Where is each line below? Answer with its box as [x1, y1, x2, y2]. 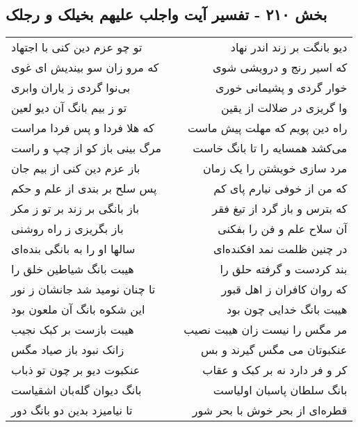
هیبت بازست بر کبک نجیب [11, 321, 134, 338]
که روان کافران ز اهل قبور [221, 281, 348, 298]
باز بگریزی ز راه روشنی [11, 220, 124, 237]
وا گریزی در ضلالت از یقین [221, 99, 348, 116]
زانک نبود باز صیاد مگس [11, 341, 124, 358]
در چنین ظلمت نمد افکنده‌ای [213, 241, 348, 257]
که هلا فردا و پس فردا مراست [11, 120, 154, 136]
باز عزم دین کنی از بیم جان [11, 160, 140, 177]
